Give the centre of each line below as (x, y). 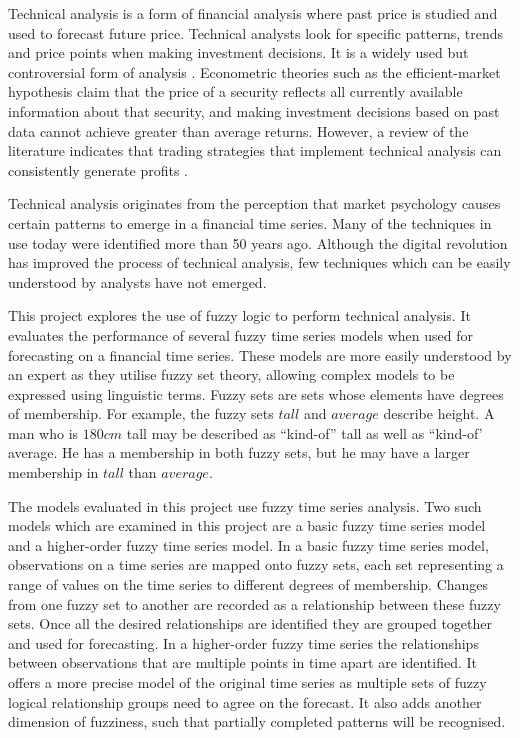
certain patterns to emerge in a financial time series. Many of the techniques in (250, 222)
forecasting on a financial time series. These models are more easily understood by (260, 354)
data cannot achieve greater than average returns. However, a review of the (238, 130)
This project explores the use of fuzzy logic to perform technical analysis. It (239, 315)
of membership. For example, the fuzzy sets (141, 413)
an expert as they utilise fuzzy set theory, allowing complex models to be (231, 374)
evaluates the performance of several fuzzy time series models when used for (240, 334)
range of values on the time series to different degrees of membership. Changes (248, 584)
